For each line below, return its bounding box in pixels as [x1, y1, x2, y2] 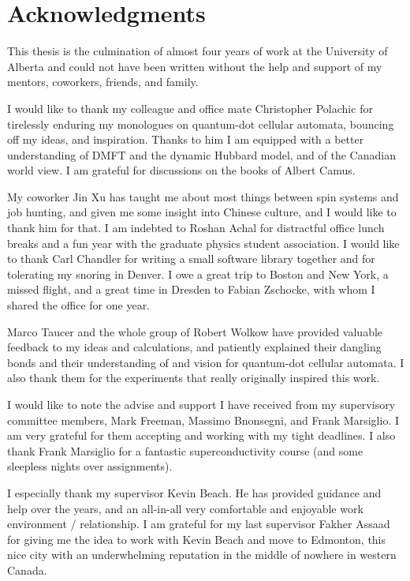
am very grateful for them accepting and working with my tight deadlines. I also [7, 427, 396, 444]
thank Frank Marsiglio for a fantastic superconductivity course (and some [7, 442, 363, 459]
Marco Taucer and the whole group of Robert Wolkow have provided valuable [7, 323, 383, 339]
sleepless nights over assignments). [7, 458, 173, 474]
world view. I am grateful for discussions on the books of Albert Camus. [7, 162, 356, 178]
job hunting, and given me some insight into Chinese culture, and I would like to [7, 204, 397, 220]
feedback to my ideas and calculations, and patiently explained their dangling [7, 339, 382, 355]
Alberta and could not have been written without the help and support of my [7, 58, 382, 74]
